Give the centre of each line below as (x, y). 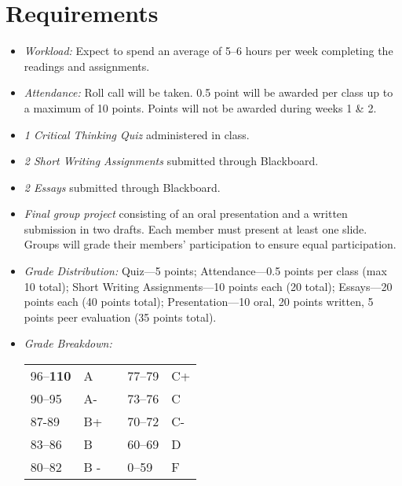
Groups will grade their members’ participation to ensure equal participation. (210, 244)
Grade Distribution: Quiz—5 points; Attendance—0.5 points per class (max (205, 271)
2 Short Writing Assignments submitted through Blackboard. (171, 161)
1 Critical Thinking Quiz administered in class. (137, 134)
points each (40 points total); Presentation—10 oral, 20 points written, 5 (199, 302)
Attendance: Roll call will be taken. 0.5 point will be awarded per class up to (208, 92)
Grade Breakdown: (68, 343)
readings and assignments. (87, 66)
